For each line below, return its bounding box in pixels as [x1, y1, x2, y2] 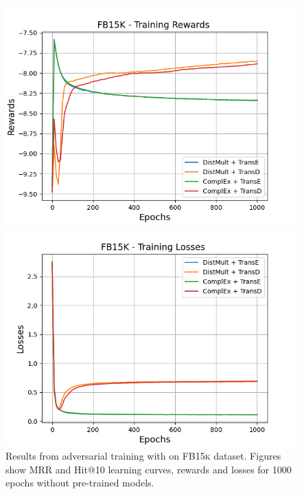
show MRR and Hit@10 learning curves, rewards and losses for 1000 [5, 462, 292, 476]
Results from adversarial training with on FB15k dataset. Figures [5, 449, 281, 463]
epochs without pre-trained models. [5, 475, 154, 490]
